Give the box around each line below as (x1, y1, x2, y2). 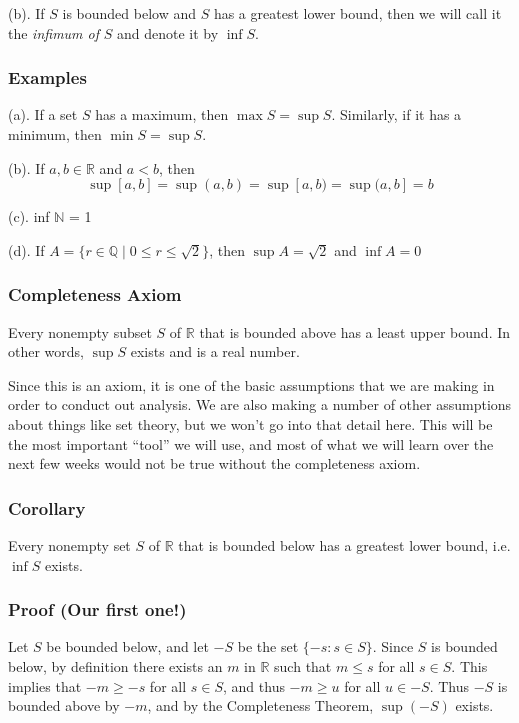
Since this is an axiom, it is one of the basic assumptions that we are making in (8, 374, 495, 395)
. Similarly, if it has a (331, 104, 462, 125)
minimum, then (8, 124, 102, 144)
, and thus (223, 675, 285, 696)
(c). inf (8, 206, 50, 227)
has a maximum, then (95, 104, 229, 125)
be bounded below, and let (46, 636, 209, 657)
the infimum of (8, 22, 100, 43)
